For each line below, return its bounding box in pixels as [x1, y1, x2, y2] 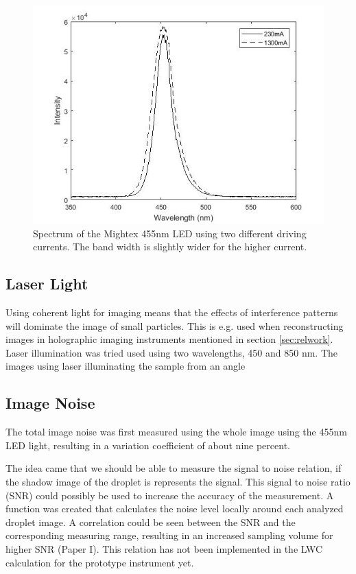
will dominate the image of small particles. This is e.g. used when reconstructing [5, 318, 344, 333]
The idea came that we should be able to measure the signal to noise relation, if [5, 461, 342, 475]
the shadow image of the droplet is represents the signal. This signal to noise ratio [5, 474, 351, 488]
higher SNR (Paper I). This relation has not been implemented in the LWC [5, 541, 323, 555]
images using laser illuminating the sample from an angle [5, 359, 246, 373]
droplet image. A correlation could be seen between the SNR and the [5, 514, 296, 529]
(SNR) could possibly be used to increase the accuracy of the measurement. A [5, 488, 334, 502]
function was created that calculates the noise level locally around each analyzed [5, 501, 344, 516]
